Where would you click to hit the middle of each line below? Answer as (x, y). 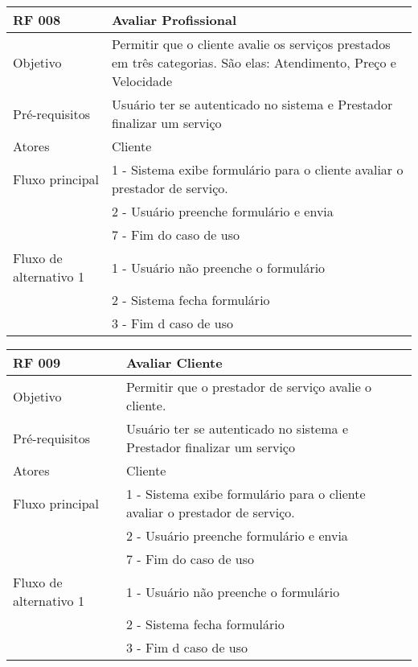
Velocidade (142, 81)
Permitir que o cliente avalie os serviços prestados (251, 44)
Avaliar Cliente (174, 362)
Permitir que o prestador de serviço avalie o (249, 387)
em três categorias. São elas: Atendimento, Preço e (254, 62)
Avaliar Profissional (174, 20)
